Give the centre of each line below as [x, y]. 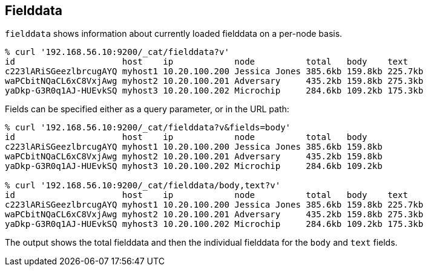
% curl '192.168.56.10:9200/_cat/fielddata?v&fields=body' [148, 128]
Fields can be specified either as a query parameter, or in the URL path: [147, 109]
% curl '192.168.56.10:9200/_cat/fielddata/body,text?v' [143, 186]
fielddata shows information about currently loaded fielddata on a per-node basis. [174, 34]
